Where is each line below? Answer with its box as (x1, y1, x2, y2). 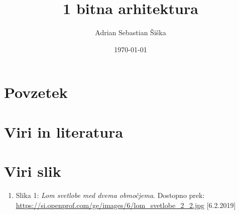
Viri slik (4, 161, 61, 181)
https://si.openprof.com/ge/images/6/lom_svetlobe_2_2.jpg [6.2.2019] (16, 199, 236, 210)
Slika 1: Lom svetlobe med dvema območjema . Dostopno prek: (16, 190, 205, 200)
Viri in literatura (4, 121, 124, 142)
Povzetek (4, 82, 68, 102)
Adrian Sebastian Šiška (95, 27, 166, 38)
